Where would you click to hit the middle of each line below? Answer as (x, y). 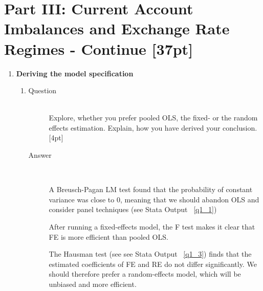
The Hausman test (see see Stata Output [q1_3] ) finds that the (150, 254)
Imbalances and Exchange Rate (117, 28)
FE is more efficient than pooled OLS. (108, 236)
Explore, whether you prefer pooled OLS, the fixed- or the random (153, 118)
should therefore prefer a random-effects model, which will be (145, 274)
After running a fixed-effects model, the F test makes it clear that (152, 227)
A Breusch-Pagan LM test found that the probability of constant (151, 189)
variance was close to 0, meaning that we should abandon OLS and (154, 199)
